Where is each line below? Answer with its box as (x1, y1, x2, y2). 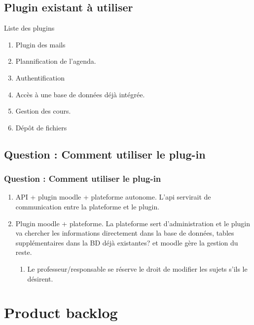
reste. (15, 247, 32, 257)
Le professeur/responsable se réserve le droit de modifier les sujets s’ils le (27, 263, 248, 274)
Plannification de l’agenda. (15, 56, 96, 66)
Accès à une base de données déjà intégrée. (15, 89, 145, 99)
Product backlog (4, 302, 118, 323)
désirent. (27, 273, 53, 284)
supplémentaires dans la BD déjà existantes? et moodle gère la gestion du (15, 237, 238, 247)
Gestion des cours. (15, 106, 71, 116)
